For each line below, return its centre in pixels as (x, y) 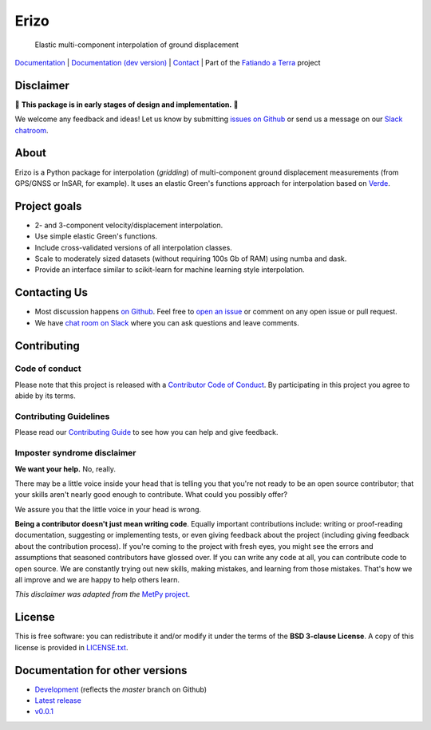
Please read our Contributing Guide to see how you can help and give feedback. (146, 432)
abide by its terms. (45, 396)
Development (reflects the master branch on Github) (121, 689)
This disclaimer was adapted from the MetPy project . (103, 594)
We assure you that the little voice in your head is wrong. (108, 509)
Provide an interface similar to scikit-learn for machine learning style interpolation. (170, 270)
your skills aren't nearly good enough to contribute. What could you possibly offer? (151, 495)
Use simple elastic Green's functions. (96, 236)
